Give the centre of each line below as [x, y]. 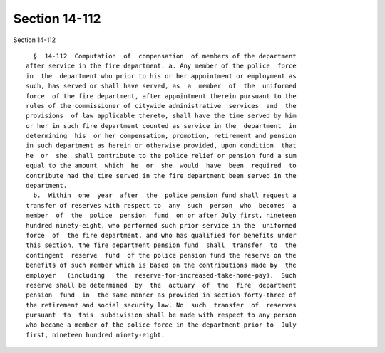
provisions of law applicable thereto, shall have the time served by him [161, 116]
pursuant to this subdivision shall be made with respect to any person [161, 315]
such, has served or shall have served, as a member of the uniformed [161, 86]
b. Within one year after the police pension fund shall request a [165, 195]
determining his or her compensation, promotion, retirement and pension [161, 136]
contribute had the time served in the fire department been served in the [161, 175]
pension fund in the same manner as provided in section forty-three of [161, 295]
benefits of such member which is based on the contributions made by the [161, 265]
